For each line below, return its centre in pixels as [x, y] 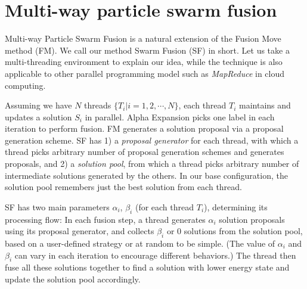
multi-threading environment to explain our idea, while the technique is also [144, 62]
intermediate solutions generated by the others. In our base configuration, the [146, 175]
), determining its [236, 206]
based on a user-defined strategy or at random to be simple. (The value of [140, 243]
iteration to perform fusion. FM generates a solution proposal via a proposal [144, 128]
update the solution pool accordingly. [73, 279]
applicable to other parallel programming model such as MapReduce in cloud [145, 73]
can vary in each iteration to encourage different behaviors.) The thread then [155, 255]
